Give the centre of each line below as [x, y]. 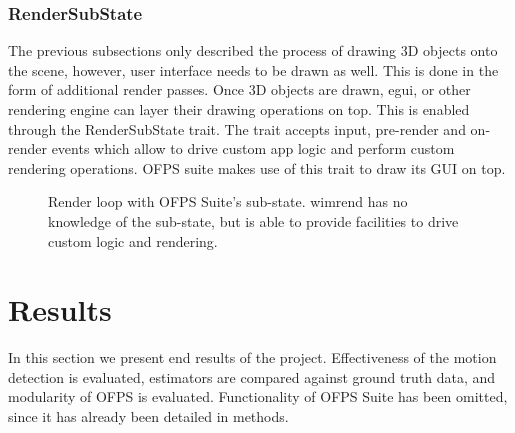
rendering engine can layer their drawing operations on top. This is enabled [239, 109]
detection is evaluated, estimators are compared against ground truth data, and [252, 376]
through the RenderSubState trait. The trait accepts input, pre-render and [237, 128]
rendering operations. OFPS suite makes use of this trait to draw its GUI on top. [257, 167]
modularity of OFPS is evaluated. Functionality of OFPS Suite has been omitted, [258, 396]
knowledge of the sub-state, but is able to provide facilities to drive [253, 220]
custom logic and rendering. [133, 240]
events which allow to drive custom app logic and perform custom [253, 148]
